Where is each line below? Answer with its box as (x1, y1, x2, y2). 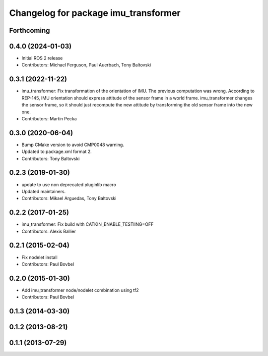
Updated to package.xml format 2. (21, 149, 92, 154)
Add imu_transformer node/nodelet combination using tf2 (21, 287, 139, 293)
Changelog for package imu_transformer (9, 7, 181, 18)
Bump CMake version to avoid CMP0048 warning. (21, 142, 124, 148)
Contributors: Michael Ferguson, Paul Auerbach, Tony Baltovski (21, 62, 151, 68)
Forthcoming (9, 26, 50, 35)
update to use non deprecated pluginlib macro (21, 181, 117, 188)
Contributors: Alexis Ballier (21, 228, 76, 234)
